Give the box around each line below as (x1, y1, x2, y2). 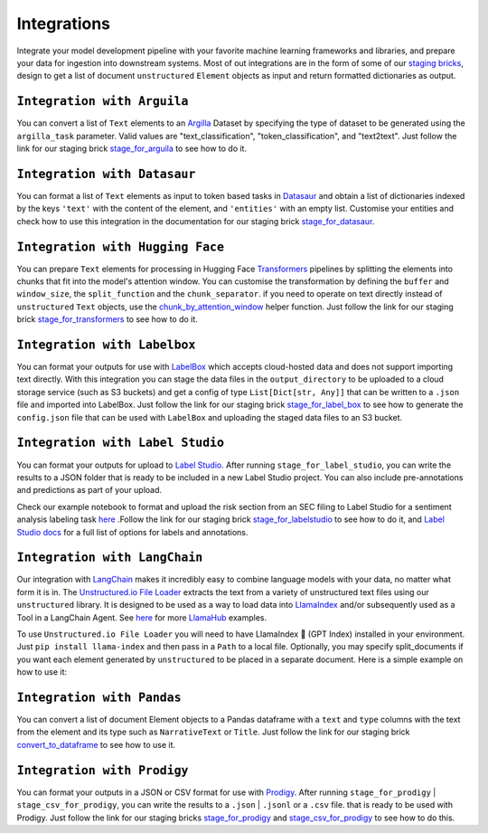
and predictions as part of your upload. (16, 485, 163, 496)
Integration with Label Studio (16, 435, 225, 450)
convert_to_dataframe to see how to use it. (16, 739, 176, 750)
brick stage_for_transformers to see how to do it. (16, 314, 198, 325)
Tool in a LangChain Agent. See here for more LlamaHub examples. (16, 611, 267, 623)
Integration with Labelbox (16, 337, 196, 352)
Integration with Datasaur (16, 166, 196, 181)
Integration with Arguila (16, 94, 189, 109)
